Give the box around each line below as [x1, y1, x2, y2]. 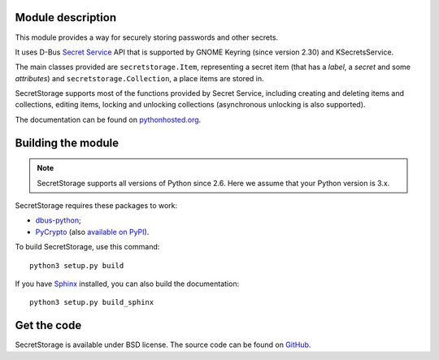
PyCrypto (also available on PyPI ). [35, 227, 150, 236]
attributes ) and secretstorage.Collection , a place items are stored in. [15, 73, 264, 83]
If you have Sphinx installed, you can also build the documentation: [15, 279, 240, 288]
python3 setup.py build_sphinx [29, 297, 154, 307]
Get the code [15, 319, 82, 332]
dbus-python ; [35, 215, 81, 225]
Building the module [15, 136, 120, 150]
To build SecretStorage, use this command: [15, 242, 160, 252]
